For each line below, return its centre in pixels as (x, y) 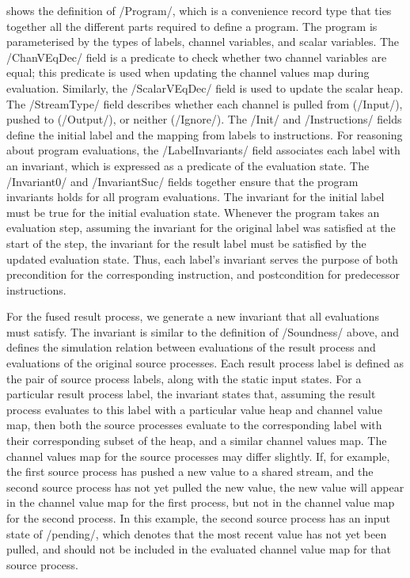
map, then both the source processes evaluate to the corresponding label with (194, 425)
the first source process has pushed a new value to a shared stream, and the (190, 472)
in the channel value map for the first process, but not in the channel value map (201, 502)
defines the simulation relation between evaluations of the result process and (191, 347)
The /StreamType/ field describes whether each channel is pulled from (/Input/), (205, 103)
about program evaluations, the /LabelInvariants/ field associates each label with (203, 150)
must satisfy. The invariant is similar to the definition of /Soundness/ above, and (203, 331)
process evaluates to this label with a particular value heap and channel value (194, 409)
